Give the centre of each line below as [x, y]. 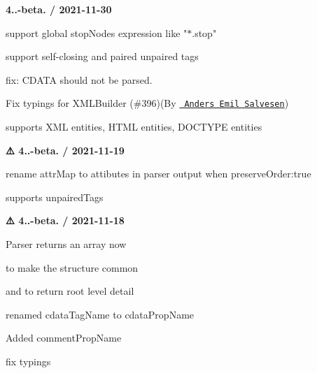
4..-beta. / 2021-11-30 [59, 9]
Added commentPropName [64, 338]
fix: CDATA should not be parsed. [79, 79]
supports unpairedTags [55, 197]
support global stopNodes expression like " [97, 32]
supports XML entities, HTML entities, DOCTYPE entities [134, 127]
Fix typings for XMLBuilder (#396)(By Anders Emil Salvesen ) [147, 103]
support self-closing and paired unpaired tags [102, 56]
